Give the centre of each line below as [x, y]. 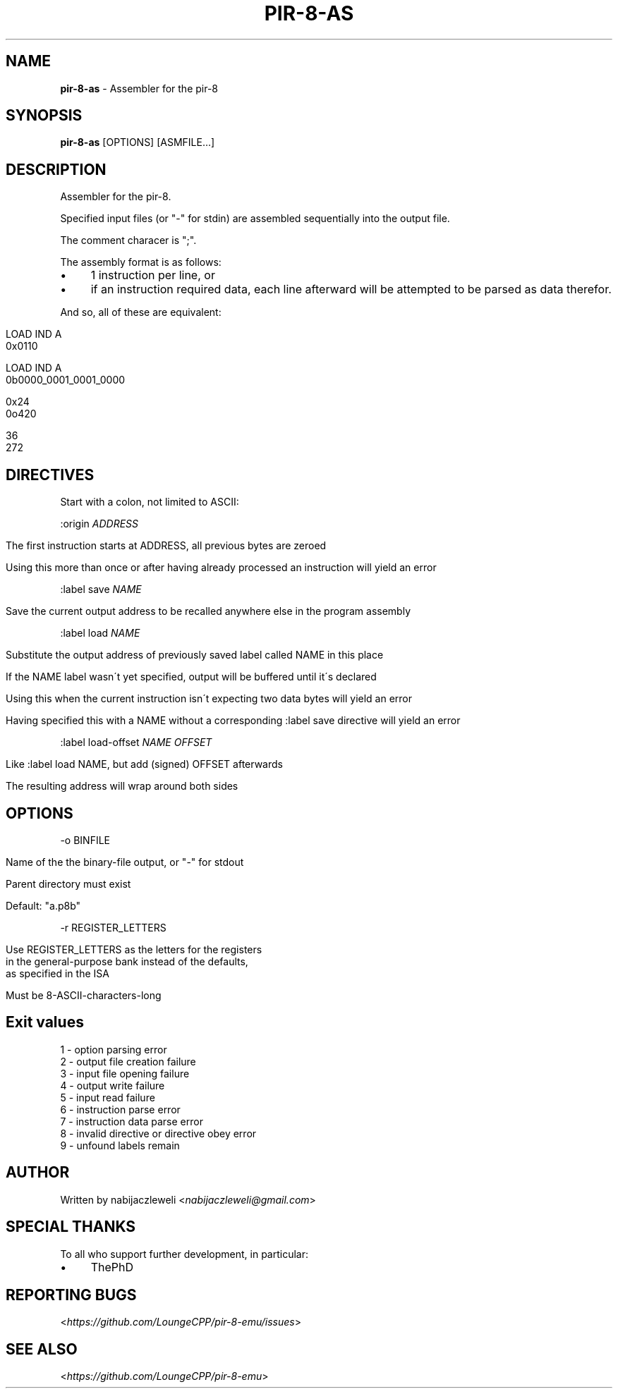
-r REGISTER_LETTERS [113, 927]
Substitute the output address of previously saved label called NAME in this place [195, 655]
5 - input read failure [108, 1097]
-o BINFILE [85, 840]
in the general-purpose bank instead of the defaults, [127, 961]
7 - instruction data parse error [132, 1121]
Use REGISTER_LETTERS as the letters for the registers [134, 949]
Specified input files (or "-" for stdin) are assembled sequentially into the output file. [255, 219]
